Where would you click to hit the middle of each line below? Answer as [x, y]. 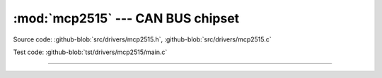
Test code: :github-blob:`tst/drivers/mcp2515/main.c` [90, 52]
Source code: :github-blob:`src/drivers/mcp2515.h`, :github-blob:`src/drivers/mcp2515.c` [142, 39]
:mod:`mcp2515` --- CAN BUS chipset [126, 18]
